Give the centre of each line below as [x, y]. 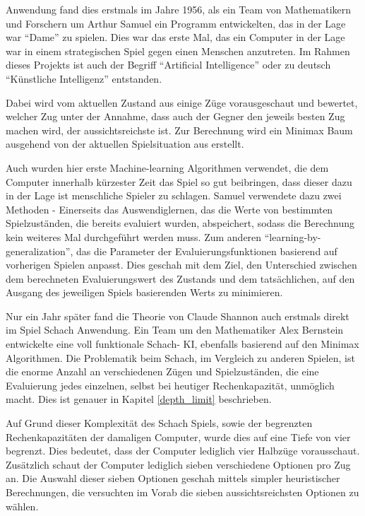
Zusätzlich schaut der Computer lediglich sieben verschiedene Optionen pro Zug [178, 464]
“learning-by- [293, 236]
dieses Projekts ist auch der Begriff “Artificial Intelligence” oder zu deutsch [168, 65]
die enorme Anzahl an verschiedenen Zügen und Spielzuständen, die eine [162, 371]
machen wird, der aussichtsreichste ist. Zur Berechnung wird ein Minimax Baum [179, 130]
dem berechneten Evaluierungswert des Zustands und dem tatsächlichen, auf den [180, 278]
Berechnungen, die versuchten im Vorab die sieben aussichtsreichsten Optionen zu [182, 492]
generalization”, [40, 251]
